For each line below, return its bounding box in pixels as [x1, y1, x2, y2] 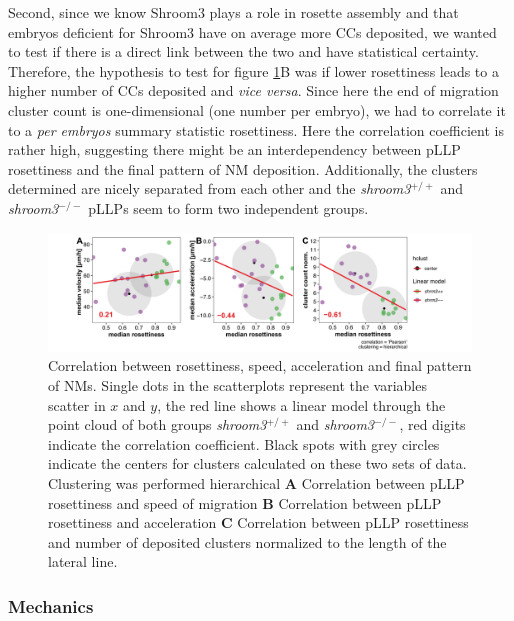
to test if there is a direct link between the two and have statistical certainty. [8, 41, 479, 62]
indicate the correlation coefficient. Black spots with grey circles [48, 433, 440, 454]
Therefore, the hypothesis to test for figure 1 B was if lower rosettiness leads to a [8, 60, 499, 81]
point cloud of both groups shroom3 [48, 414, 267, 435]
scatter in [48, 394, 106, 415]
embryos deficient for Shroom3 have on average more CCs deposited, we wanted [8, 21, 497, 42]
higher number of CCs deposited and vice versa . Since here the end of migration [8, 80, 499, 101]
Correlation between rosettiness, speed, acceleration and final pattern [48, 355, 472, 376]
